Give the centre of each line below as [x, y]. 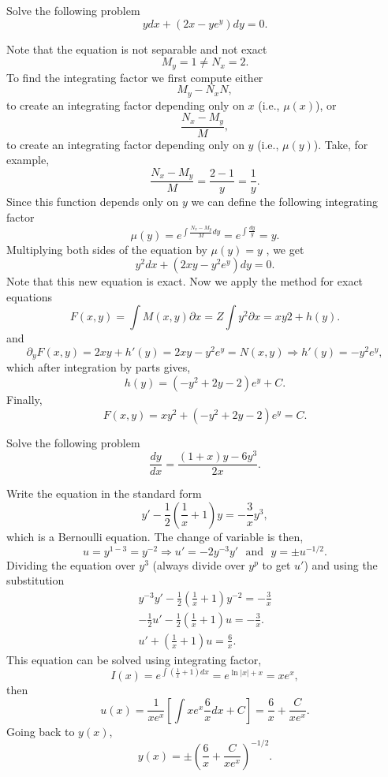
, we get [285, 249]
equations [30, 296]
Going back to [41, 731]
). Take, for [341, 144]
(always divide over [199, 564]
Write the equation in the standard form [104, 493]
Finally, [24, 400]
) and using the [341, 564]
